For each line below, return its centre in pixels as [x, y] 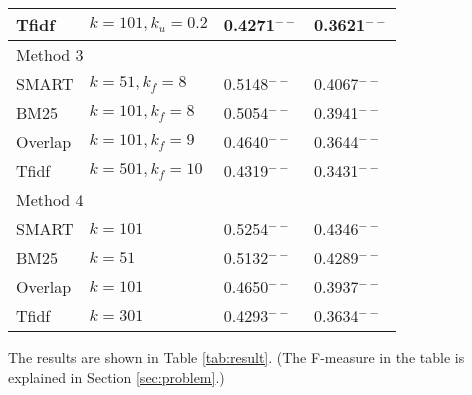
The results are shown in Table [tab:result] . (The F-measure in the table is [236, 357]
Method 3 [50, 54]
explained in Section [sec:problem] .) [116, 376]
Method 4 [50, 199]
